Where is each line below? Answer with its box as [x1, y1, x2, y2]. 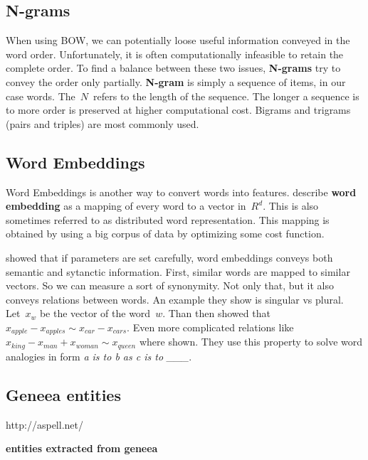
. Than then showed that [162, 306, 270, 321]
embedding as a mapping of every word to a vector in [6, 198, 246, 213]
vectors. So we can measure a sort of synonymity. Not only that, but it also [6, 278, 334, 293]
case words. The [6, 88, 75, 103]
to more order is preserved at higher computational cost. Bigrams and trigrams [6, 102, 351, 117]
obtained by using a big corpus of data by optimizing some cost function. [6, 226, 325, 241]
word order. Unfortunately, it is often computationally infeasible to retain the [6, 46, 344, 61]
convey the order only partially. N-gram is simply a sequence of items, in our [6, 74, 346, 89]
